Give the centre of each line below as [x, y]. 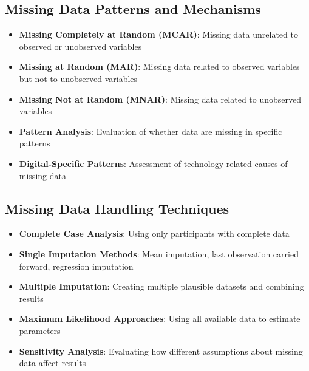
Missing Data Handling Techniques [117, 208]
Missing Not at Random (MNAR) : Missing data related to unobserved [160, 99]
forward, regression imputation [76, 266]
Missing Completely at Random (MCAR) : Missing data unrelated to [158, 34]
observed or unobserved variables [80, 46]
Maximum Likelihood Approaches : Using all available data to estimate [160, 318]
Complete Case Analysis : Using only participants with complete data [154, 233]
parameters [40, 330]
